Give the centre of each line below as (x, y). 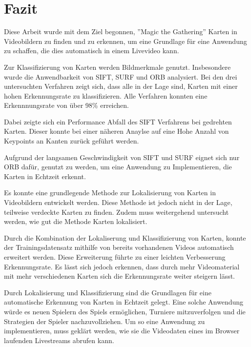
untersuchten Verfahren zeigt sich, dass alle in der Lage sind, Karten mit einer (121, 86)
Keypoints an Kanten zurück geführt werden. (72, 141)
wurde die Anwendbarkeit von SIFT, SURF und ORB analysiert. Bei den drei (121, 76)
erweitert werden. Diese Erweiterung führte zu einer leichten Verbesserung (115, 257)
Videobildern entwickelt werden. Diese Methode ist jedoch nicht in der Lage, (118, 202)
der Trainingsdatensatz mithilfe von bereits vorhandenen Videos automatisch (119, 247)
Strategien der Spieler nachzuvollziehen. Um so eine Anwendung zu (105, 321)
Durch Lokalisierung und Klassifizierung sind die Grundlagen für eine (108, 292)
